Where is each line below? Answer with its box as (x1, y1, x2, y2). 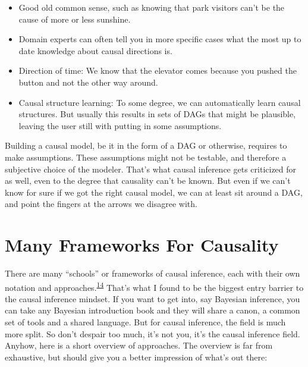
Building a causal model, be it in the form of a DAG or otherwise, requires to (5, 139, 287, 152)
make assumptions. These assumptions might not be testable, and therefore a (5, 150, 287, 163)
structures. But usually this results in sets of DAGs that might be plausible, (18, 108, 296, 120)
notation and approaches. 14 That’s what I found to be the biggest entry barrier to (5, 279, 304, 293)
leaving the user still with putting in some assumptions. (18, 119, 222, 131)
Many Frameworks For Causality (5, 233, 279, 257)
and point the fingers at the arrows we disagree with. (5, 197, 197, 210)
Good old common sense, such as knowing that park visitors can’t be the (18, 1, 285, 13)
